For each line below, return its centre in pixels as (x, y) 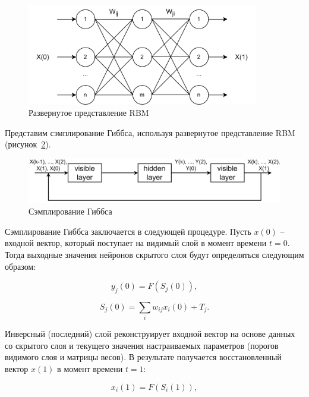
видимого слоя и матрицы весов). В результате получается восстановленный (143, 357)
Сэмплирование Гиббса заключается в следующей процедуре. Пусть (128, 231)
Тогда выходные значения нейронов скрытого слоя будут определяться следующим (154, 254)
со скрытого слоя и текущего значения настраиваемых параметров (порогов (142, 345)
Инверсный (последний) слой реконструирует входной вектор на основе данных (150, 334)
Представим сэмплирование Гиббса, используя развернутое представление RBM (150, 132)
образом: (21, 266)
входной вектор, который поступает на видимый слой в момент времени (136, 243)
